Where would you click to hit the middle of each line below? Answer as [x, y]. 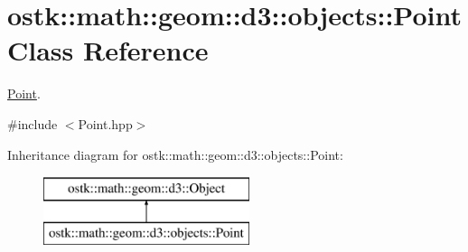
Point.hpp [105, 123]
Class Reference [108, 50]
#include [33, 123]
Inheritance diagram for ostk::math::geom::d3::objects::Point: [175, 154]
